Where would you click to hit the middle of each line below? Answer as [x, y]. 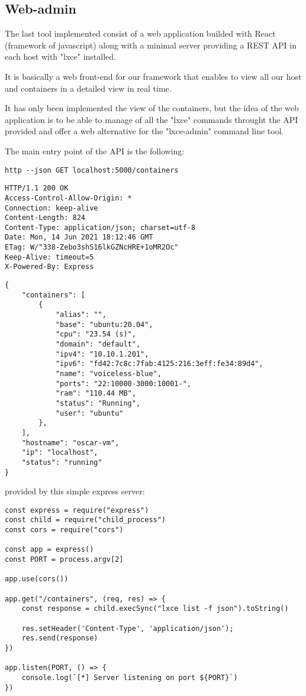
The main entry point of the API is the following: [95, 150]
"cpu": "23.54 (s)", [96, 334]
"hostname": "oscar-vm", [70, 443]
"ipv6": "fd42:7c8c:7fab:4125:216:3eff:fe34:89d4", [159, 364]
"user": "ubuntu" [89, 413]
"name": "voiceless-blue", [108, 374]
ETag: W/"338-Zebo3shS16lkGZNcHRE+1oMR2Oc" [92, 247]
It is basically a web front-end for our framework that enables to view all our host [153, 76]
